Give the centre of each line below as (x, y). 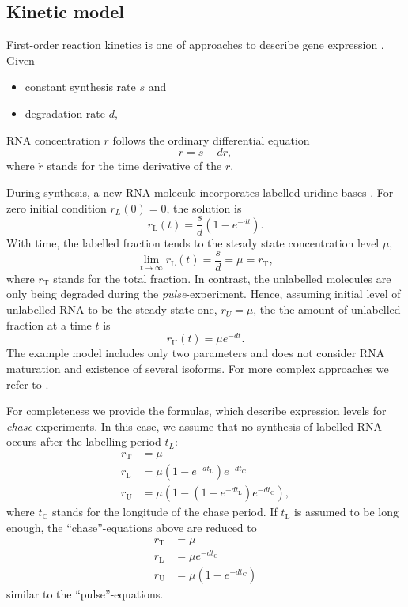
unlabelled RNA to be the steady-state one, (112, 309)
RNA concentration (53, 139)
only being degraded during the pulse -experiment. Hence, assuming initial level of (204, 294)
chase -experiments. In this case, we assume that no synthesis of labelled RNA (195, 426)
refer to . (28, 384)
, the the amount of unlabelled (327, 309)
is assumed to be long (346, 512)
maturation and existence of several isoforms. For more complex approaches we (198, 368)
